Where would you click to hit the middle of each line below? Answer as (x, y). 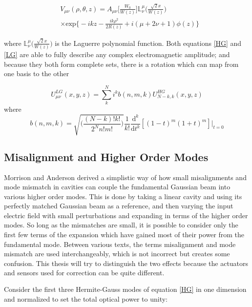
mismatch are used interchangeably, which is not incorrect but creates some (117, 254)
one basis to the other (37, 73)
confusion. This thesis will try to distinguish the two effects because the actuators (126, 263)
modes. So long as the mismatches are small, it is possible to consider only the (121, 225)
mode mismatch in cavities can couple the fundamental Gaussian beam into (117, 187)
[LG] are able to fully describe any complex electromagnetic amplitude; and (117, 54)
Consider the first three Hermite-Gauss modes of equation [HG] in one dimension (125, 289)
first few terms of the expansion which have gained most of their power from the (124, 235)
